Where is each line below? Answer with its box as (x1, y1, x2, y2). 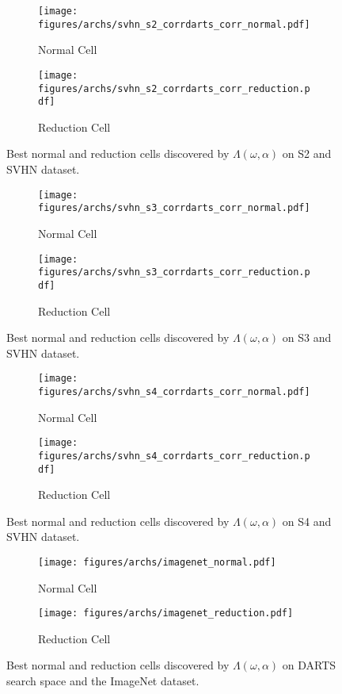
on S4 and (282, 512, 332, 529)
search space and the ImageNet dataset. (6, 673, 199, 689)
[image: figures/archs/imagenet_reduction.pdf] (38, 608, 294, 619)
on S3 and (282, 329, 332, 346)
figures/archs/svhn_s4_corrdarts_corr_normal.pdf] (38, 385, 310, 397)
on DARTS (282, 657, 336, 673)
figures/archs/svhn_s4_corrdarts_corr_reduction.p (38, 450, 310, 462)
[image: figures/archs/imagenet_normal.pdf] (38, 556, 276, 568)
